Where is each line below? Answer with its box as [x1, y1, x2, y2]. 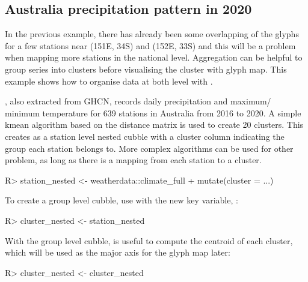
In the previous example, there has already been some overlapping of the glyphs [5, 28, 299, 40]
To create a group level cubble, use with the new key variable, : [5, 194, 238, 206]
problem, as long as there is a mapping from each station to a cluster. [5, 154, 262, 166]
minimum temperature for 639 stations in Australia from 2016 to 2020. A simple [5, 106, 301, 119]
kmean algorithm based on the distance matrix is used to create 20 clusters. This [5, 118, 304, 131]
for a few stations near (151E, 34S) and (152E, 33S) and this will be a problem [5, 39, 296, 52]
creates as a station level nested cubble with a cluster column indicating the [5, 130, 285, 142]
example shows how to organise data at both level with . [5, 74, 213, 87]
